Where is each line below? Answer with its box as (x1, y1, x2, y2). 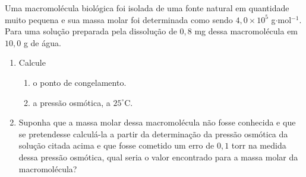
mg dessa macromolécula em (194, 25, 298, 37)
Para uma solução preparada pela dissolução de (5, 25, 177, 37)
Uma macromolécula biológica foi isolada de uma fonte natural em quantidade (5, 2, 289, 14)
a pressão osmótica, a (33, 96, 111, 108)
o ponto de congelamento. (33, 76, 127, 88)
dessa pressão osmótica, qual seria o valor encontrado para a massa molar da (18, 150, 298, 163)
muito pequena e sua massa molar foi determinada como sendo (5, 13, 233, 25)
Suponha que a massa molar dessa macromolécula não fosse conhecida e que (18, 116, 296, 128)
